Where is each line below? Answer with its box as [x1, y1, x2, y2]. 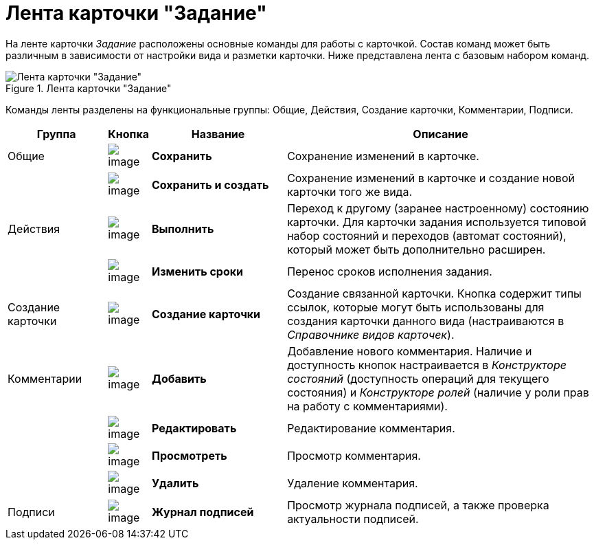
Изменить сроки [152, 264, 244, 278]
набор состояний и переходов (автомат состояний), [287, 228, 567, 243]
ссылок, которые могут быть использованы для [287, 300, 545, 314]
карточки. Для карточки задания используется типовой [287, 214, 586, 229]
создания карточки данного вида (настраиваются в [287, 313, 564, 328]
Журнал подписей [152, 504, 254, 519]
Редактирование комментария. [287, 421, 455, 435]
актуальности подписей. [287, 511, 419, 526]
